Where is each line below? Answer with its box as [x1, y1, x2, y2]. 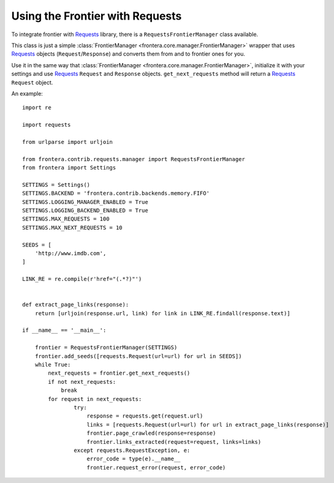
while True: [34, 361, 71, 368]
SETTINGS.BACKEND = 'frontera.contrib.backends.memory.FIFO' [22, 190, 210, 197]
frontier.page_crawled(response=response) [86, 430, 216, 437]
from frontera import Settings [22, 164, 116, 171]
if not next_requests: [48, 378, 116, 385]
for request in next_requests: [48, 395, 142, 402]
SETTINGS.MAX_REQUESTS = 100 [22, 215, 110, 223]
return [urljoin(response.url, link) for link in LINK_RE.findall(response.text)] [34, 310, 290, 316]
